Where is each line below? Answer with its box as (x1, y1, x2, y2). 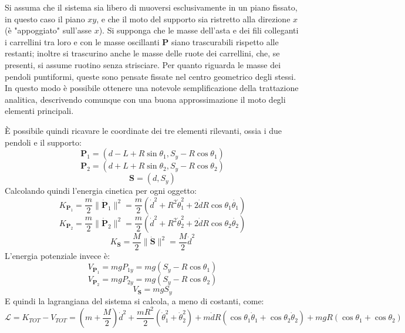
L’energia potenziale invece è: (5, 249, 110, 261)
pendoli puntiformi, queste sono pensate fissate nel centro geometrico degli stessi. (5, 70, 296, 82)
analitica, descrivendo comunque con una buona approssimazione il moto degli (5, 93, 286, 105)
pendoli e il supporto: (5, 136, 82, 148)
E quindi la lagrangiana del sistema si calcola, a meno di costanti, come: (5, 294, 264, 307)
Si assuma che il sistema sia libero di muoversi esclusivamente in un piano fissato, (5, 1, 298, 13)
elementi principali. (5, 105, 74, 117)
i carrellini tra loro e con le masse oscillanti (5, 35, 160, 48)
